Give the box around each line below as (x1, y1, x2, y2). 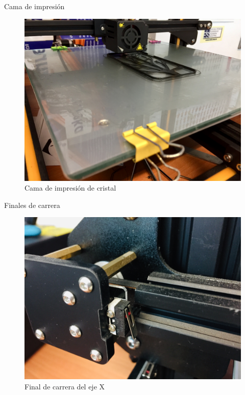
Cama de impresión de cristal (24, 182, 116, 193)
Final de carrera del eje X (24, 381, 105, 391)
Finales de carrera (4, 199, 60, 210)
